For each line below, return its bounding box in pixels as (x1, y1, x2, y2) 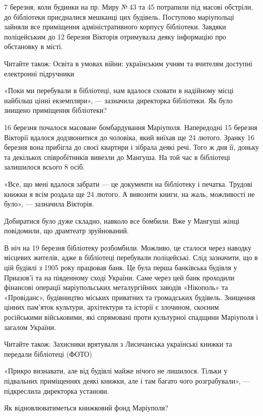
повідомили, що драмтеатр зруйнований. (4, 225, 129, 236)
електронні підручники (4, 68, 74, 78)
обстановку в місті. (4, 41, 63, 52)
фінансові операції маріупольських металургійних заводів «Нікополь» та (4, 282, 228, 293)
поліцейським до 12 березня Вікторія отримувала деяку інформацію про (4, 31, 227, 41)
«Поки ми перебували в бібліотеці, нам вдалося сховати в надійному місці (4, 85, 234, 96)
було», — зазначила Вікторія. (4, 198, 94, 209)
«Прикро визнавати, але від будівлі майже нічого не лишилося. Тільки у (4, 365, 228, 376)
